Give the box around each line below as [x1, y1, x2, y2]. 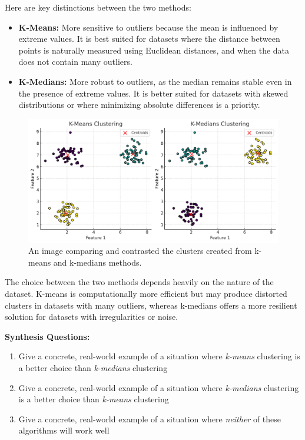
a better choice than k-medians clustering [18, 362, 168, 374]
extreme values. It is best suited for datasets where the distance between [18, 32, 280, 45]
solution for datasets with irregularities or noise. [5, 310, 178, 323]
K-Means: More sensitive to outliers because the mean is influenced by [18, 21, 279, 33]
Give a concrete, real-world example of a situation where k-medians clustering [18, 381, 299, 393]
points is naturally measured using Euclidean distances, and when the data [18, 44, 290, 56]
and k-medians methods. [53, 256, 142, 268]
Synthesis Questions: [5, 330, 90, 342]
